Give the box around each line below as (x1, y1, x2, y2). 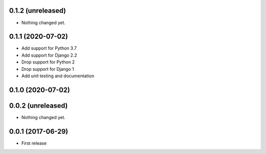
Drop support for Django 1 (21, 66, 74, 72)
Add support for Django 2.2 (21, 52, 77, 58)
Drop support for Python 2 (21, 59, 75, 65)
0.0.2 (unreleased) (9, 101, 68, 110)
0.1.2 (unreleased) (9, 6, 66, 15)
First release (21, 140, 47, 146)
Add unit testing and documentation (21, 73, 95, 79)
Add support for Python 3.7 (21, 45, 77, 51)
